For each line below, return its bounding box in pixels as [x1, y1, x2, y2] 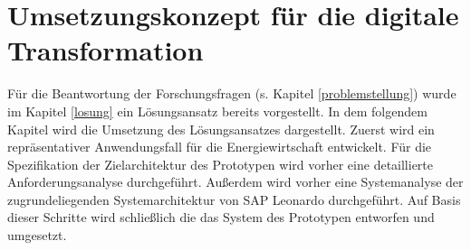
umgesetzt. [7, 226, 67, 245]
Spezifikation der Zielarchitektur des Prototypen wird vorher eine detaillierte [7, 154, 434, 173]
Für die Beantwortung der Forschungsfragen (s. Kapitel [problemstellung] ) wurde [7, 84, 457, 103]
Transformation [7, 32, 204, 69]
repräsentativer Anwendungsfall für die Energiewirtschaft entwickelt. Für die [7, 137, 432, 156]
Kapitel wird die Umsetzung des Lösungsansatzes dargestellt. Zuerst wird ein [7, 119, 435, 138]
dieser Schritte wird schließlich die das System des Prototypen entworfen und [7, 208, 435, 227]
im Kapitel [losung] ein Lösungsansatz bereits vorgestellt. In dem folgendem [7, 101, 428, 120]
